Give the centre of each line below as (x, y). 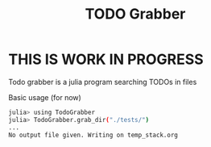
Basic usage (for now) (45, 97)
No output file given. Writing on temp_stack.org (93, 135)
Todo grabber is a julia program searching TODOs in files (103, 82)
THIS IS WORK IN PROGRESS (106, 59)
